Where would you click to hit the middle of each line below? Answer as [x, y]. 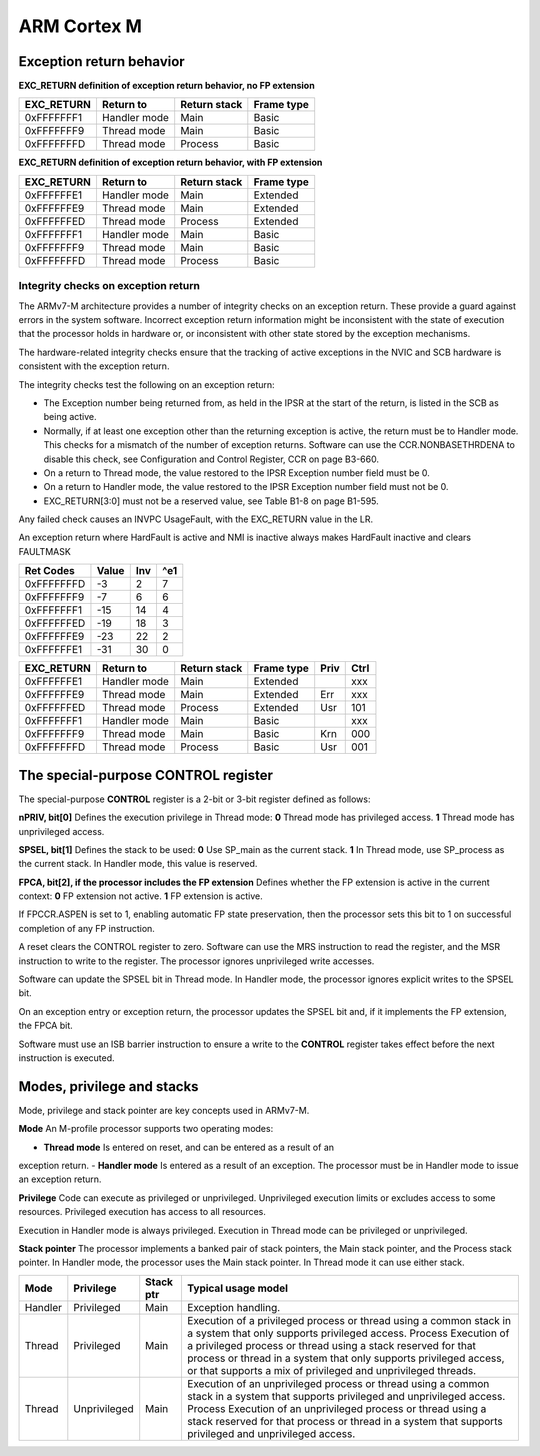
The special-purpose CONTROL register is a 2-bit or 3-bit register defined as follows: [194, 799]
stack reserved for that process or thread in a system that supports [345, 1421]
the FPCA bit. [46, 1026]
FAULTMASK [45, 551]
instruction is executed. [66, 1058]
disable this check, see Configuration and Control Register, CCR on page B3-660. [211, 459]
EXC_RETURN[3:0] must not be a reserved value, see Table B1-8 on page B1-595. [211, 501]
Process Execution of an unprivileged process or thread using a [336, 1408]
